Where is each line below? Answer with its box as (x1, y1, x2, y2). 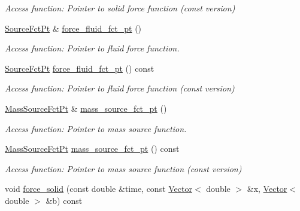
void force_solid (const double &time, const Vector (5, 182, 192, 195)
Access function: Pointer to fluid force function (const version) (5, 82, 235, 94)
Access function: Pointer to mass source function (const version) (5, 162, 242, 175)
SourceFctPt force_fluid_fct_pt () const (5, 62, 154, 74)
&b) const (46, 194, 83, 206)
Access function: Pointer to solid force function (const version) (5, 2, 235, 14)
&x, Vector (247, 182, 287, 195)
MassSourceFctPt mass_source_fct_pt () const (5, 142, 180, 155)
